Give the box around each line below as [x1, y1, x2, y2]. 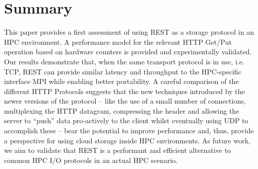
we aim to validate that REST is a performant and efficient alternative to [4, 145, 231, 155]
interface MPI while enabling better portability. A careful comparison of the [4, 76, 239, 87]
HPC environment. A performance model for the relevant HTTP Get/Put [4, 36, 232, 47]
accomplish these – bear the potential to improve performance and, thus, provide [4, 125, 254, 136]
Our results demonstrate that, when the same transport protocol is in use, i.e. [4, 56, 244, 66]
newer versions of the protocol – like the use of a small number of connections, [4, 96, 246, 106]
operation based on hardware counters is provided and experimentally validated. [4, 46, 252, 57]
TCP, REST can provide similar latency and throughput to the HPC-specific [4, 66, 241, 76]
